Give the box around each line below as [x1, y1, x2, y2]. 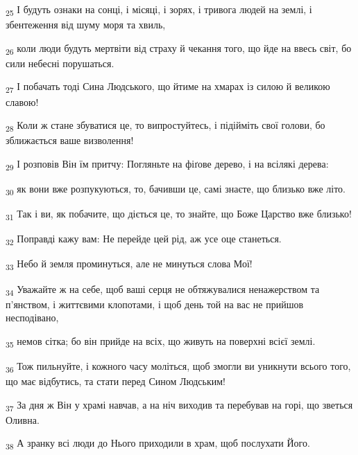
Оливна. [6, 412, 40, 427]
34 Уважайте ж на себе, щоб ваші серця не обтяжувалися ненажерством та [6, 281, 320, 298]
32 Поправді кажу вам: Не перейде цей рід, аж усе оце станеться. [6, 231, 282, 248]
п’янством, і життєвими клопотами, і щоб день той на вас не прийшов [6, 296, 304, 311]
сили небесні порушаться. [6, 55, 114, 70]
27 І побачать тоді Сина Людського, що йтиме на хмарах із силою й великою [6, 79, 330, 96]
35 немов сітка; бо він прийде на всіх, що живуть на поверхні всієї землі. [6, 333, 316, 350]
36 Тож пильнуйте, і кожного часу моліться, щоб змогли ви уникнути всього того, [6, 358, 351, 375]
